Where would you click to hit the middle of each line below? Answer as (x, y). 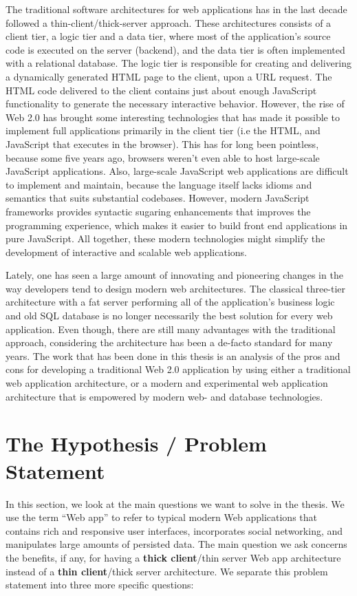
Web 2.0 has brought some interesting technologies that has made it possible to (173, 117)
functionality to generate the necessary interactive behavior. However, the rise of (175, 104)
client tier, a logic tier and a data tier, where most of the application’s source (168, 36)
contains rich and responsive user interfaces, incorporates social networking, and (174, 530)
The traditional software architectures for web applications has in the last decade (176, 9)
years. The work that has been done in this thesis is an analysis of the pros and (173, 355)
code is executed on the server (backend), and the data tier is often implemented (175, 49)
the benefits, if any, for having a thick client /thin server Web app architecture (173, 557)
